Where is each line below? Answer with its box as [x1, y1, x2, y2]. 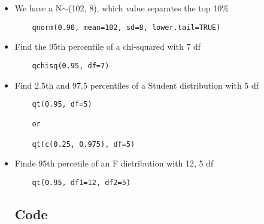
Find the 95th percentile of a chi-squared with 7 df [14, 40, 201, 53]
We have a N [14, 2, 62, 14]
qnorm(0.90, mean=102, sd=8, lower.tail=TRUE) [32, 23, 221, 32]
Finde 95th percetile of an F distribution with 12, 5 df [14, 157, 214, 169]
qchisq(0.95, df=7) [32, 61, 110, 70]
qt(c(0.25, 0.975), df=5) [32, 140, 135, 149]
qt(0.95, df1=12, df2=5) [32, 178, 131, 187]
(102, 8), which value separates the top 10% [68, 2, 229, 14]
